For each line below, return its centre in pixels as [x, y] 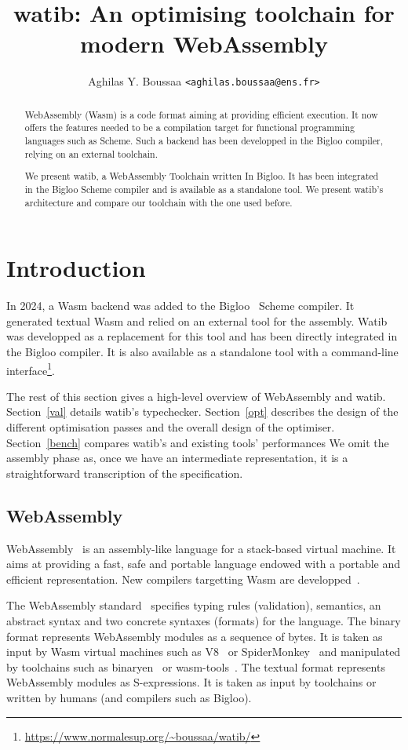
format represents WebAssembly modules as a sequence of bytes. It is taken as [195, 636]
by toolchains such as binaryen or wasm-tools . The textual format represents [196, 666]
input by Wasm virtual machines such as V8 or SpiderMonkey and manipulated [204, 652]
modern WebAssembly [204, 44]
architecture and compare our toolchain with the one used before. [158, 202]
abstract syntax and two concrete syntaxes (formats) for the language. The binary [204, 620]
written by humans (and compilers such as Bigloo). [129, 697]
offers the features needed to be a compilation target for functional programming [189, 127]
